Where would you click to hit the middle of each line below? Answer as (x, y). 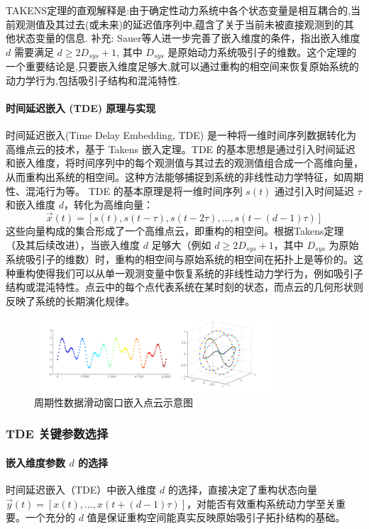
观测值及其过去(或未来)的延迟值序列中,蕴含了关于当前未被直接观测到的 (180, 24)
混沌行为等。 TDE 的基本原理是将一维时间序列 (134, 190)
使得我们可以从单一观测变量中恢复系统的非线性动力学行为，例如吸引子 (199, 273)
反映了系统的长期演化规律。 (70, 300)
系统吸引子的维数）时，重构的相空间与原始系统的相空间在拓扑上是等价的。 (180, 259)
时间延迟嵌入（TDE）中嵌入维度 (81, 489)
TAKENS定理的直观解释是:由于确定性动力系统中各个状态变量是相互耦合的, (178, 10)
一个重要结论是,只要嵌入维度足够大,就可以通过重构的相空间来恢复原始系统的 (182, 66)
